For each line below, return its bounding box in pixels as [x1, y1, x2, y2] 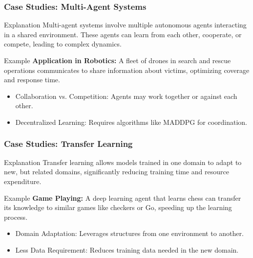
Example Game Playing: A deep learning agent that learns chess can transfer [4, 192, 241, 203]
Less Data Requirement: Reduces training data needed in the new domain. [15, 244, 239, 255]
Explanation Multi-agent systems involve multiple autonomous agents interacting [4, 20, 247, 30]
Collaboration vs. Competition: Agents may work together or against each [15, 91, 237, 101]
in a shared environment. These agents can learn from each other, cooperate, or [4, 29, 242, 39]
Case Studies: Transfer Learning [4, 138, 133, 150]
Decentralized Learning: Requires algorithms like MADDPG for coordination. [15, 117, 247, 127]
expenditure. [4, 176, 42, 186]
